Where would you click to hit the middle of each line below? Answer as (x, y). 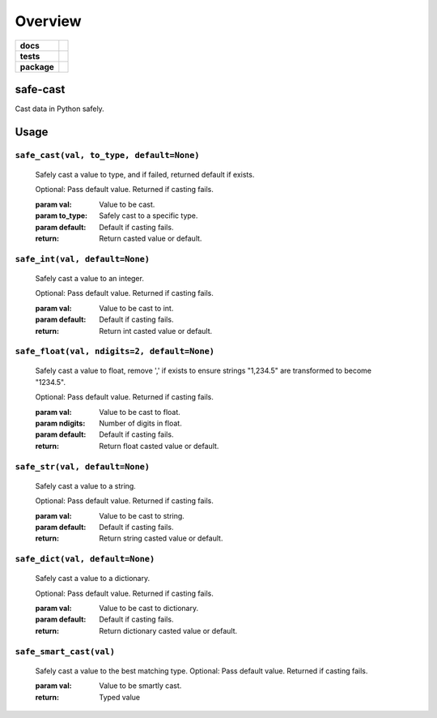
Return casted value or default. (151, 238)
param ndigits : (60, 423)
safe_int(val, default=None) (82, 259)
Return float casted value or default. (159, 446)
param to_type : (62, 216)
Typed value (120, 697)
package (37, 66)
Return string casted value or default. (161, 538)
